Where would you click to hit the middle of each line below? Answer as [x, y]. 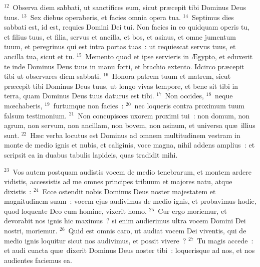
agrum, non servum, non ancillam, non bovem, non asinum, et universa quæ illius [130, 125]
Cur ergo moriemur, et [192, 211]
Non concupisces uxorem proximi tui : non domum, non [164, 115]
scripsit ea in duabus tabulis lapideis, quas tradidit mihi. [91, 154]
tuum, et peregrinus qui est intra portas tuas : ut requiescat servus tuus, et [120, 46]
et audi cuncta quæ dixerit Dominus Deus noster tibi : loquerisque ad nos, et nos [129, 250]
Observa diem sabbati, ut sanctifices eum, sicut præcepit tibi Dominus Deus [129, 7]
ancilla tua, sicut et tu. [39, 56]
